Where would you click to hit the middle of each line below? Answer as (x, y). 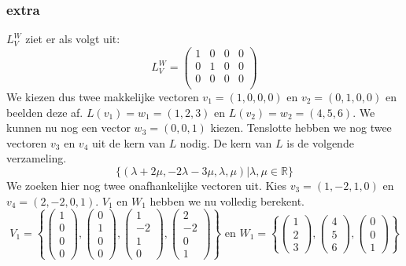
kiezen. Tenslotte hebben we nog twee (301, 128)
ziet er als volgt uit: (73, 39)
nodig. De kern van (226, 142)
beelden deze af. (45, 112)
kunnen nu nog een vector (68, 128)
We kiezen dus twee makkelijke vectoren (103, 97)
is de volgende (320, 142)
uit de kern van (128, 142)
